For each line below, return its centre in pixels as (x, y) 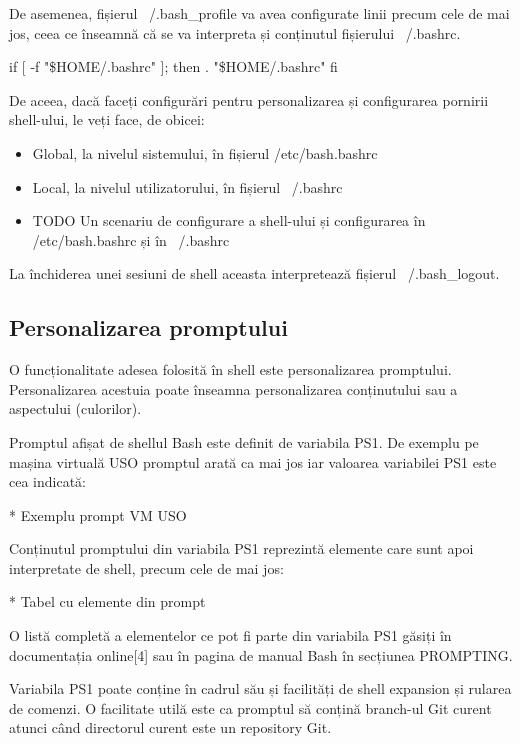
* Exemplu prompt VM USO (98, 514)
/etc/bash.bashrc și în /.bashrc (131, 239)
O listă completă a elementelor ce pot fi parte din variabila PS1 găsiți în (230, 635)
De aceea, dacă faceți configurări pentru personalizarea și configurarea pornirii (249, 99)
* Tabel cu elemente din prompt (107, 601)
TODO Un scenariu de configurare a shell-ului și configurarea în (229, 220)
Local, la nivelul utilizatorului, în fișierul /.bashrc (187, 186)
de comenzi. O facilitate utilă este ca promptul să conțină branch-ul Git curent (250, 707)
